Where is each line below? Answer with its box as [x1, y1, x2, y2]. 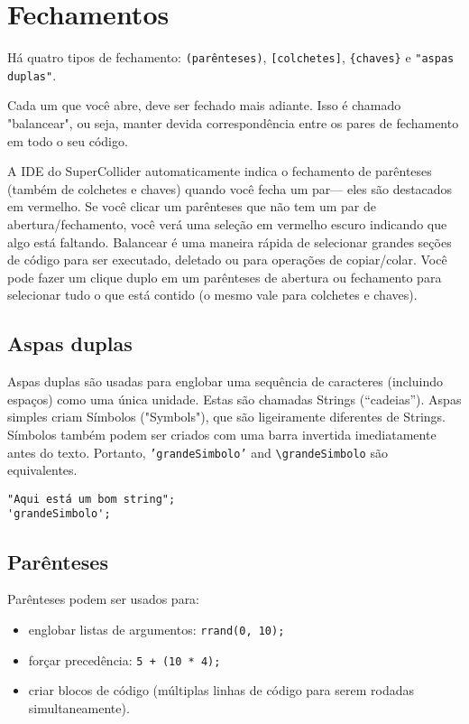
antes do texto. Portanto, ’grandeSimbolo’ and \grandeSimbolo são [7, 442, 388, 461]
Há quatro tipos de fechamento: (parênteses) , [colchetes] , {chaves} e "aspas [7, 48, 455, 67]
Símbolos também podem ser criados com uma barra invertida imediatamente [7, 424, 437, 443]
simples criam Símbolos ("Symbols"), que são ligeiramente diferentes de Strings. [7, 407, 446, 426]
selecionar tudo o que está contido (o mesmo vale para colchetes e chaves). [7, 285, 418, 304]
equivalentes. [7, 460, 78, 479]
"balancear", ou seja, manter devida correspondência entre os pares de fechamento [7, 114, 459, 133]
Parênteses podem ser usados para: [7, 589, 200, 608]
